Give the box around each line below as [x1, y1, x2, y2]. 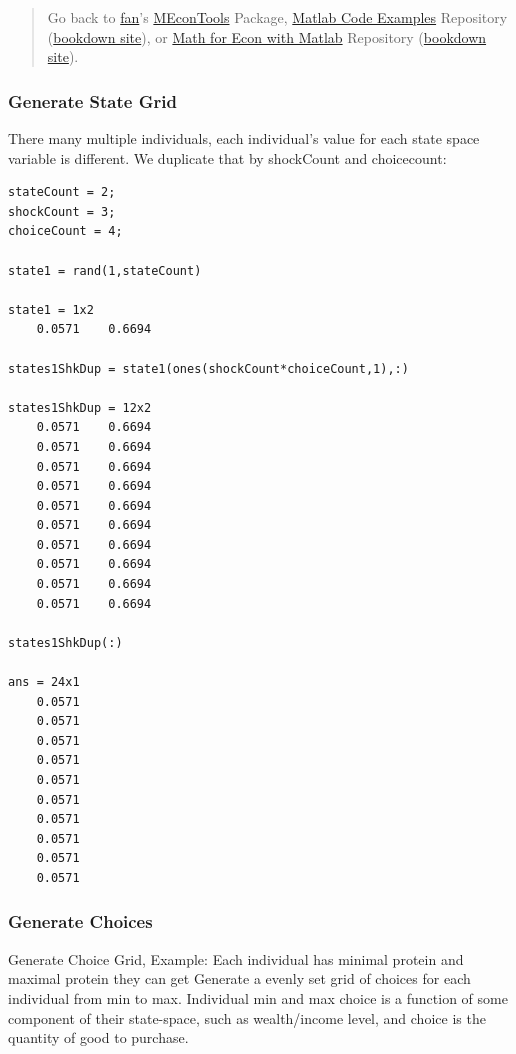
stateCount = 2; [8, 185, 116, 200]
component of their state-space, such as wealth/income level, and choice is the [8, 1007, 486, 1028]
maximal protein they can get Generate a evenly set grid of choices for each [8, 968, 471, 989]
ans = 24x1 [8, 675, 80, 690]
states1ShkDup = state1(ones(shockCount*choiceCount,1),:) [8, 361, 409, 376]
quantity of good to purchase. [8, 1027, 189, 1048]
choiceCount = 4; [8, 224, 123, 239]
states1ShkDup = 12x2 [8, 400, 152, 415]
